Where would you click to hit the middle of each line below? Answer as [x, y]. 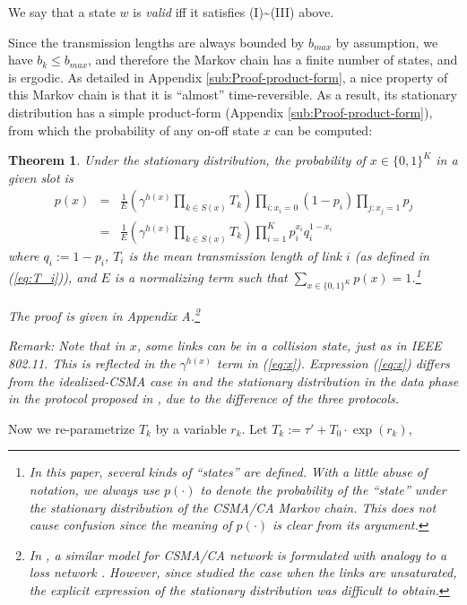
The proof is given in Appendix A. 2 [104, 314]
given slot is [41, 177]
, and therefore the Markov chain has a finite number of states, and [273, 60]
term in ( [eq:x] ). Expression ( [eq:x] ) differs [333, 363]
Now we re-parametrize [72, 428]
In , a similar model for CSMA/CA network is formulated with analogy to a [238, 554]
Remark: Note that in [67, 346]
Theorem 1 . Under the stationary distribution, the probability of [187, 160]
